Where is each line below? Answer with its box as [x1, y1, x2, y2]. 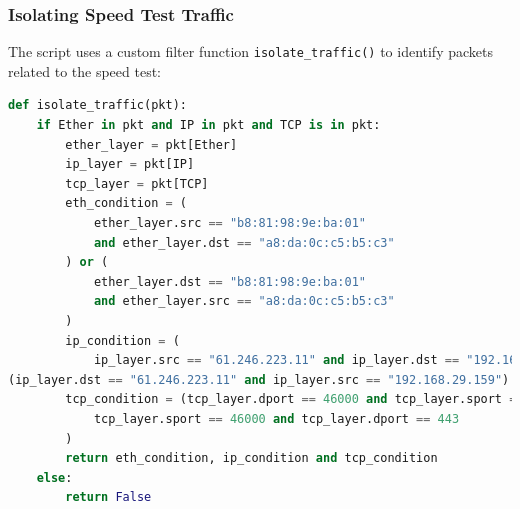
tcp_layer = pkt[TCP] [65, 176, 209, 191]
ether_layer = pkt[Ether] [65, 137, 238, 152]
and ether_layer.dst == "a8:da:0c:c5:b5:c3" [93, 235, 395, 250]
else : [36, 470, 73, 485]
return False [65, 490, 152, 505]
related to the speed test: [8, 60, 162, 81]
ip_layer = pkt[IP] [65, 157, 195, 172]
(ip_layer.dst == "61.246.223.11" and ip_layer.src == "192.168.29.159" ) [8, 372, 510, 387]
